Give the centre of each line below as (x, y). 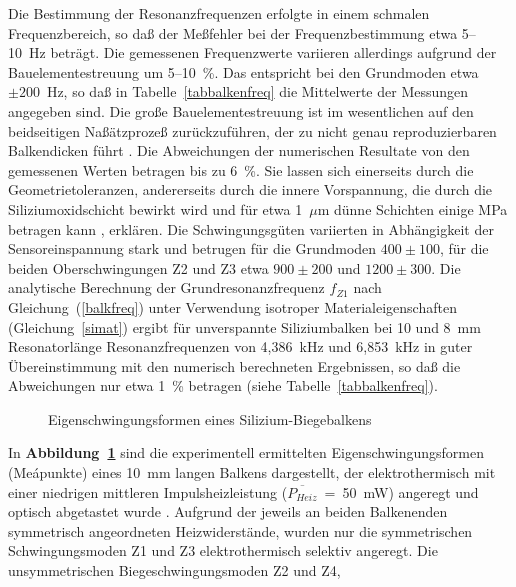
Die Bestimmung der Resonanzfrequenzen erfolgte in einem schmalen (219, 13)
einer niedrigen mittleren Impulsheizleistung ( (148, 491)
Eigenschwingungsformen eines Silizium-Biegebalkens (210, 418)
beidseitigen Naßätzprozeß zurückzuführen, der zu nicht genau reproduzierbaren (252, 130)
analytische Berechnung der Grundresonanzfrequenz (166, 287)
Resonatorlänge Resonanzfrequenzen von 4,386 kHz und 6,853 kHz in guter (240, 346)
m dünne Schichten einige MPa (412, 208)
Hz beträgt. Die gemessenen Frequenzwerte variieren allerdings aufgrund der (262, 52)
